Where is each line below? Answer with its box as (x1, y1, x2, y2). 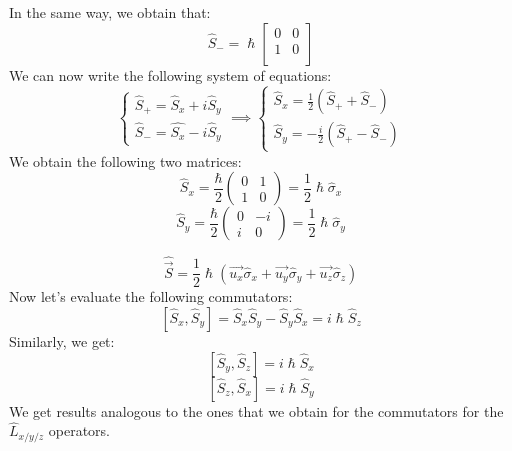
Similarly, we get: (9, 330, 115, 351)
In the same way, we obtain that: (9, 2, 211, 22)
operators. (48, 420, 111, 441)
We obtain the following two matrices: (9, 150, 242, 171)
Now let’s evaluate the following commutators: (9, 286, 293, 307)
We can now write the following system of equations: (9, 64, 332, 85)
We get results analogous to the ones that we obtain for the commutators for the (9, 400, 504, 421)
